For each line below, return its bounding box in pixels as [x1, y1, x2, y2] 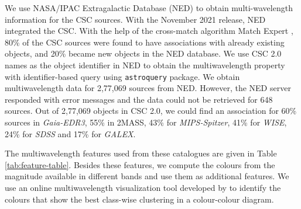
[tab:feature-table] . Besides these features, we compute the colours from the [5, 158, 275, 170]
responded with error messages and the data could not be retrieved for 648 [5, 93, 273, 105]
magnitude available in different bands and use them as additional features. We [5, 170, 289, 182]
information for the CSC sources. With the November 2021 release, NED [5, 13, 266, 25]
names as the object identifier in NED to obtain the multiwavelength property [5, 58, 285, 71]
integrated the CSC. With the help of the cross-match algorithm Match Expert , [5, 25, 293, 37]
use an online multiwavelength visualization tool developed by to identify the [5, 181, 281, 193]
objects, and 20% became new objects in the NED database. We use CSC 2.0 [5, 47, 282, 60]
